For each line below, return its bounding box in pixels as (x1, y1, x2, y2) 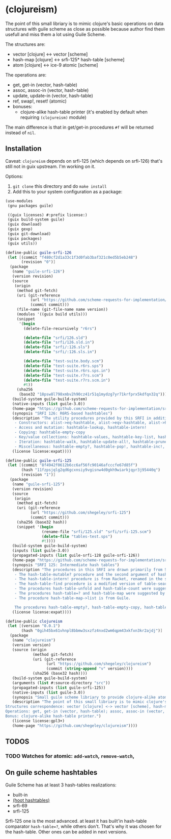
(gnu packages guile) (7, 203, 53, 208)
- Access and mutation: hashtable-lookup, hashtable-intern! (14, 425, 147, 430)
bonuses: (12, 103, 33, 109)
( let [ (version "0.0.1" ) (7, 624, 60, 629)
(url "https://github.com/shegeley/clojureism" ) (46, 661, 152, 667)
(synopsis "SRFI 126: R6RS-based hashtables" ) (12, 411, 113, 416)
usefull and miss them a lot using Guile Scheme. (5, 31, 106, 37)
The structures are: (5, 41, 46, 47)
